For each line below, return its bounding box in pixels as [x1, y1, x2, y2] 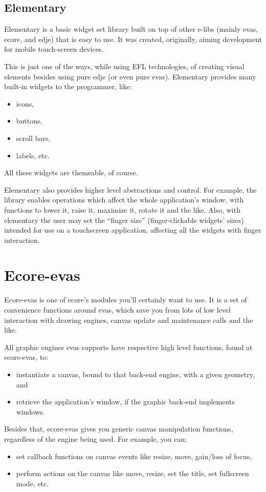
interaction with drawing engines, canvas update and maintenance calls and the [4, 314, 253, 325]
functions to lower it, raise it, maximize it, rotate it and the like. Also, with [4, 204, 240, 215]
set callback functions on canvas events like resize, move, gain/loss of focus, [16, 450, 252, 461]
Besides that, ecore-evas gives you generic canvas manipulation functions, [4, 423, 233, 434]
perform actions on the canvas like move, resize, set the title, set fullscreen [16, 468, 249, 479]
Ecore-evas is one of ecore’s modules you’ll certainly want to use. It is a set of [4, 294, 247, 305]
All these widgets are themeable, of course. [4, 167, 138, 178]
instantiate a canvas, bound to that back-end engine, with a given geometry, [16, 368, 255, 379]
